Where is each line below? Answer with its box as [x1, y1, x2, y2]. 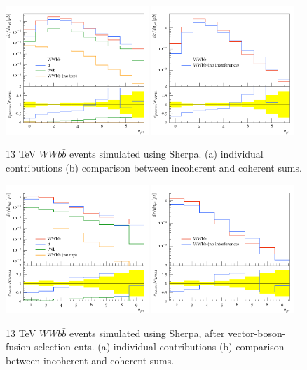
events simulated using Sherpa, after [69, 325, 225, 340]
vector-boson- [228, 325, 286, 340]
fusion [6, 339, 32, 354]
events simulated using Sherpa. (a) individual [69, 146, 264, 161]
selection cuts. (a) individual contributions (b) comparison [34, 339, 285, 354]
